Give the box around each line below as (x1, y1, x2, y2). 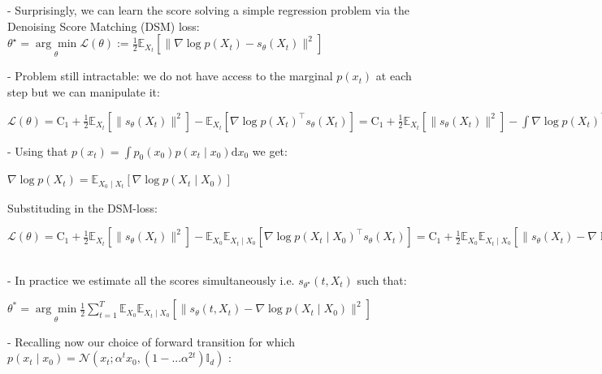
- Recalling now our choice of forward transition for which (7, 333, 295, 350)
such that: (357, 271, 407, 288)
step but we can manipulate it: (7, 84, 160, 100)
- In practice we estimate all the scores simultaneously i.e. (7, 271, 295, 288)
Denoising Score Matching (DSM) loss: (7, 17, 200, 34)
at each (375, 67, 412, 84)
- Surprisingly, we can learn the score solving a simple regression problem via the (7, 2, 409, 18)
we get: (252, 142, 288, 159)
